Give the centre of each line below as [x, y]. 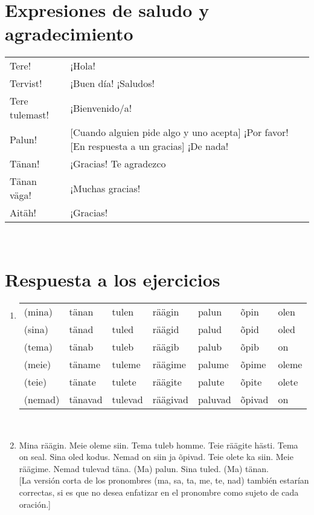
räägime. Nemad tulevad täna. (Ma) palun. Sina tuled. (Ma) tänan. [144, 468]
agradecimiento [69, 34]
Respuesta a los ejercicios [113, 280]
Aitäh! [23, 213]
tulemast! [29, 115]
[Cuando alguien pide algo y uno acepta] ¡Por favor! [179, 132]
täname [85, 364]
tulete [124, 382]
